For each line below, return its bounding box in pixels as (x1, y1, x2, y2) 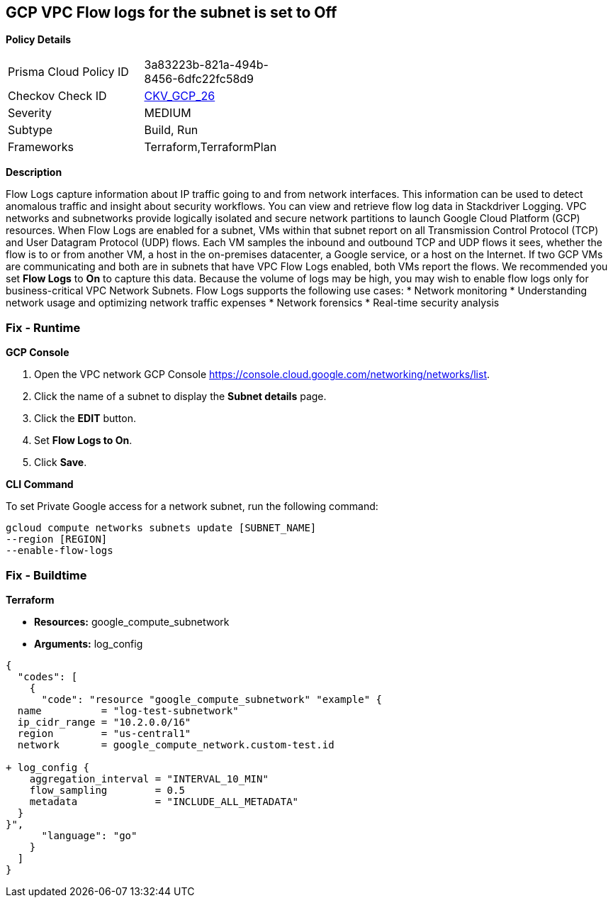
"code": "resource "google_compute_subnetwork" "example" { (41, 693, 383, 705)
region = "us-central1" (17, 727, 191, 739)
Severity (8, 106, 52, 121)
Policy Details (6, 33, 72, 46)
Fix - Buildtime (6, 567, 87, 582)
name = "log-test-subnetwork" (17, 704, 239, 716)
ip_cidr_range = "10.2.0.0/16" (17, 716, 191, 728)
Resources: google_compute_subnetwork (34, 615, 230, 628)
